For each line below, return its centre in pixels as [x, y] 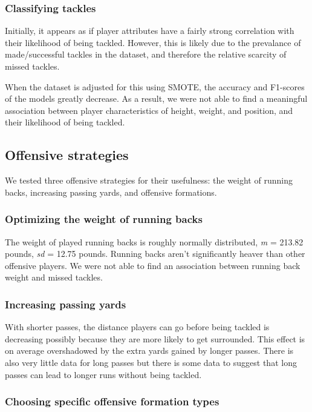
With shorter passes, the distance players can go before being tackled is [137, 327]
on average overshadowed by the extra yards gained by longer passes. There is [149, 351]
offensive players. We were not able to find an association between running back [153, 265]
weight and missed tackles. [54, 277]
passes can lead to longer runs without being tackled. [103, 374]
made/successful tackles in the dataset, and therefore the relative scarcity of [146, 54]
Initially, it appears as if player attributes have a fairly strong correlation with [150, 31]
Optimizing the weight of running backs [104, 219]
